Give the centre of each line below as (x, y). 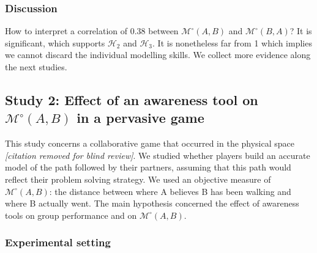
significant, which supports (55, 42)
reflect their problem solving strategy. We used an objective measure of (138, 179)
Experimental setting (58, 242)
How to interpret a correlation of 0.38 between (92, 31)
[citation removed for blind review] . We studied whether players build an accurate (158, 155)
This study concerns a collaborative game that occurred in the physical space (150, 143)
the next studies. (36, 67)
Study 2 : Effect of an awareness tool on (132, 99)
